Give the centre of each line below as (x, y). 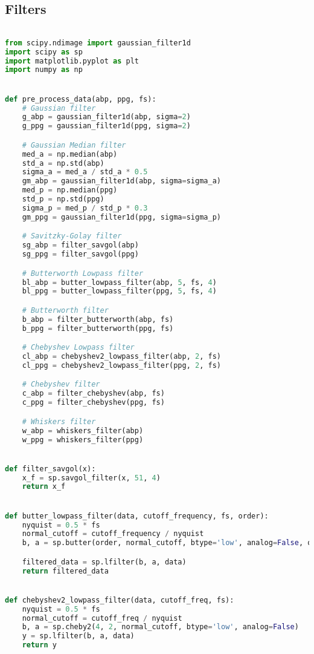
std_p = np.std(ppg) (63, 199)
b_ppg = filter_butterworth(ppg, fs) (98, 328)
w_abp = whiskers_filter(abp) (83, 430)
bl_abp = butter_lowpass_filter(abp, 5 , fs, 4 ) (119, 282)
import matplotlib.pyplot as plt (72, 61)
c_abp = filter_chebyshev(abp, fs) (93, 394)
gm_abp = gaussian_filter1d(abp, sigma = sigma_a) (121, 181)
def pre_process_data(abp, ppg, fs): (81, 99)
